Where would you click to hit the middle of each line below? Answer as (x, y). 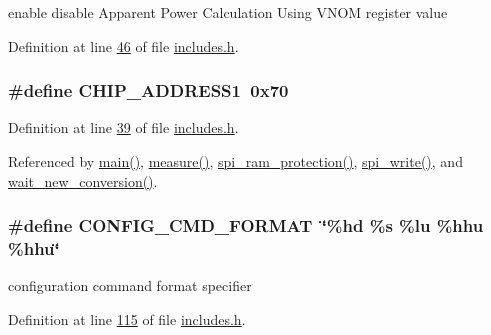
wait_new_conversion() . (83, 180)
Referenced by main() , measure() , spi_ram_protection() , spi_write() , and (235, 161)
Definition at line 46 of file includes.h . (123, 45)
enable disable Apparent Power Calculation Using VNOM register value (228, 12)
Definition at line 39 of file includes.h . (123, 127)
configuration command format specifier (130, 285)
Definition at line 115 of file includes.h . (127, 318)
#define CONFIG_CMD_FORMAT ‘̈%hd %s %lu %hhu (246, 225)
